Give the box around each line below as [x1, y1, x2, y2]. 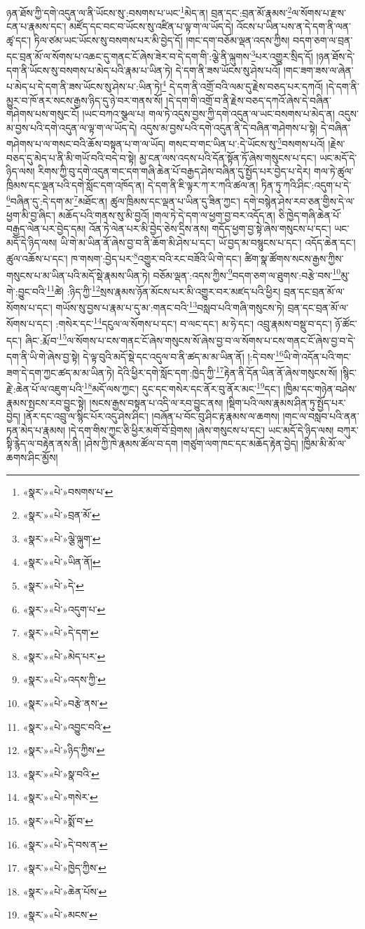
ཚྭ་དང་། [6, 32, 32, 47]
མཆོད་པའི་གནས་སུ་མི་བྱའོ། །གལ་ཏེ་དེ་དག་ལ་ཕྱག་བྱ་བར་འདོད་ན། [58, 207, 275, 222]
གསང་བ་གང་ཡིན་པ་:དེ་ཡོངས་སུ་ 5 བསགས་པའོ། [168, 134, 325, 151]
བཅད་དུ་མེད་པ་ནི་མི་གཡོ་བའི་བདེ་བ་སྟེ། [6, 150, 137, 165]
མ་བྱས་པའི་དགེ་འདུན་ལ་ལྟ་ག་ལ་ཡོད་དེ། [6, 120, 137, 134]
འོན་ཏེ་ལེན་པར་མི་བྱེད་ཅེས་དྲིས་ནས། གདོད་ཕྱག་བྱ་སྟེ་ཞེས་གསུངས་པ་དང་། [88, 221, 331, 236]
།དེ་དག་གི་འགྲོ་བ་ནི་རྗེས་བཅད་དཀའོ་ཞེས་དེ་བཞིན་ [166, 92, 332, 107]
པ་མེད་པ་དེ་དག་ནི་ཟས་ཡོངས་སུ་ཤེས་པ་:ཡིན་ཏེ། [6, 78, 163, 93]
